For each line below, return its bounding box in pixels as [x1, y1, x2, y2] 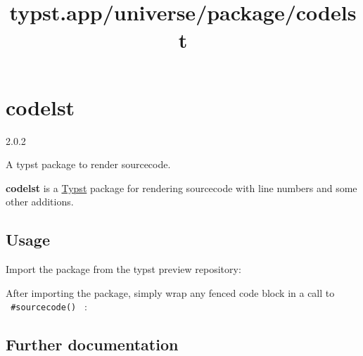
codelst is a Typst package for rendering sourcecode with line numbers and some [6, 180, 357, 195]
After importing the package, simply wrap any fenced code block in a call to [6, 285, 335, 300]
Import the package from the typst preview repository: [6, 262, 241, 276]
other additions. [6, 194, 74, 209]
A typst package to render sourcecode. [6, 157, 171, 172]
